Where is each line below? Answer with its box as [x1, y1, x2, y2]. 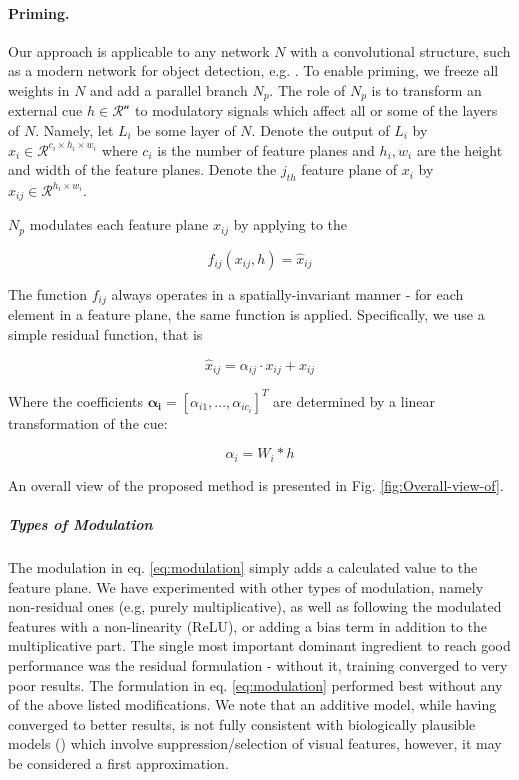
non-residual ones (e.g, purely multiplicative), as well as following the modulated [8, 596, 502, 617]
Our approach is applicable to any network [8, 40, 270, 61]
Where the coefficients [8, 390, 144, 411]
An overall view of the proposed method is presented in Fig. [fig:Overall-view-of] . [8, 474, 504, 495]
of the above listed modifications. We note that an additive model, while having [8, 694, 497, 715]
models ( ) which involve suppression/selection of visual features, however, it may [8, 733, 502, 754]
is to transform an [371, 79, 482, 100]
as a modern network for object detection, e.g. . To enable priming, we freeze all [8, 60, 499, 81]
